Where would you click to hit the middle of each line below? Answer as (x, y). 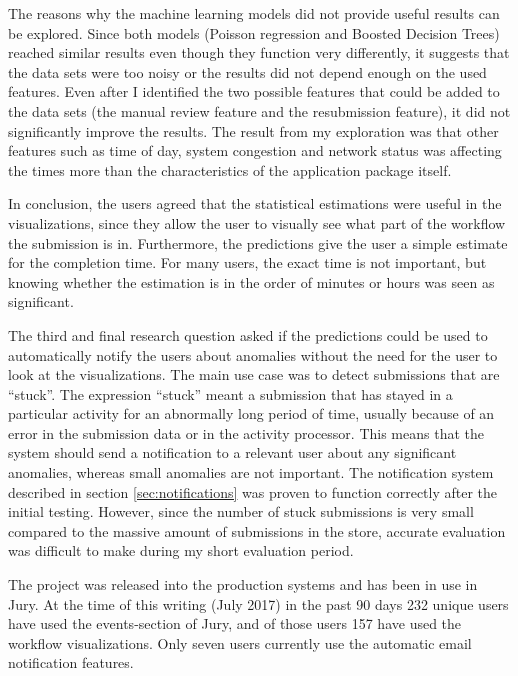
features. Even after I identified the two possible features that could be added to (254, 91)
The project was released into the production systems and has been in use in (243, 584)
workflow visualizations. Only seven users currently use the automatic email (240, 642)
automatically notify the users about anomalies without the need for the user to (253, 354)
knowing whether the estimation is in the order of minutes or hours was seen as (251, 281)
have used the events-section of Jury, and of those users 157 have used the (235, 623)
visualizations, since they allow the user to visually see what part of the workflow (257, 222)
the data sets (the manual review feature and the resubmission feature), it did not (259, 110)
